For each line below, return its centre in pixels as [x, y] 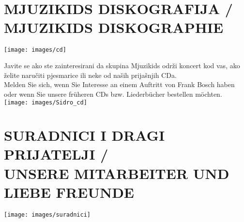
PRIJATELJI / [56, 154]
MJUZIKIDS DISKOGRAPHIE [114, 27]
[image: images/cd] [35, 50]
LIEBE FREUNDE [69, 192]
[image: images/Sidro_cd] [46, 103]
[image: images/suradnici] [47, 215]
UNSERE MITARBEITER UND [117, 173]
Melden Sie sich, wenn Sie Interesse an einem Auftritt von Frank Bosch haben [119, 84]
